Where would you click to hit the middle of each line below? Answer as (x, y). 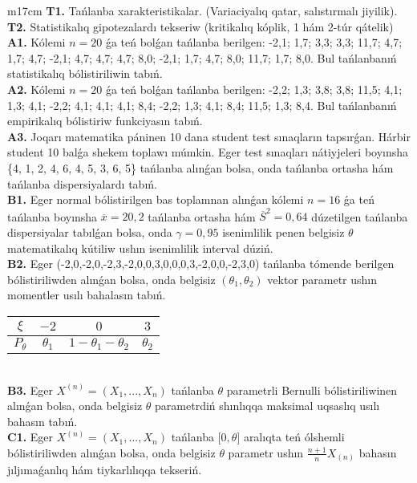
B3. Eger (30, 390)
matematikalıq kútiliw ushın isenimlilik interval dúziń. (140, 248)
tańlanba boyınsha (53, 216)
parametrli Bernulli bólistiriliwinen (312, 390)
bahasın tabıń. (43, 421)
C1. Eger (30, 437)
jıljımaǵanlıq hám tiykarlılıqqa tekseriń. (105, 470)
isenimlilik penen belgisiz (283, 232)
